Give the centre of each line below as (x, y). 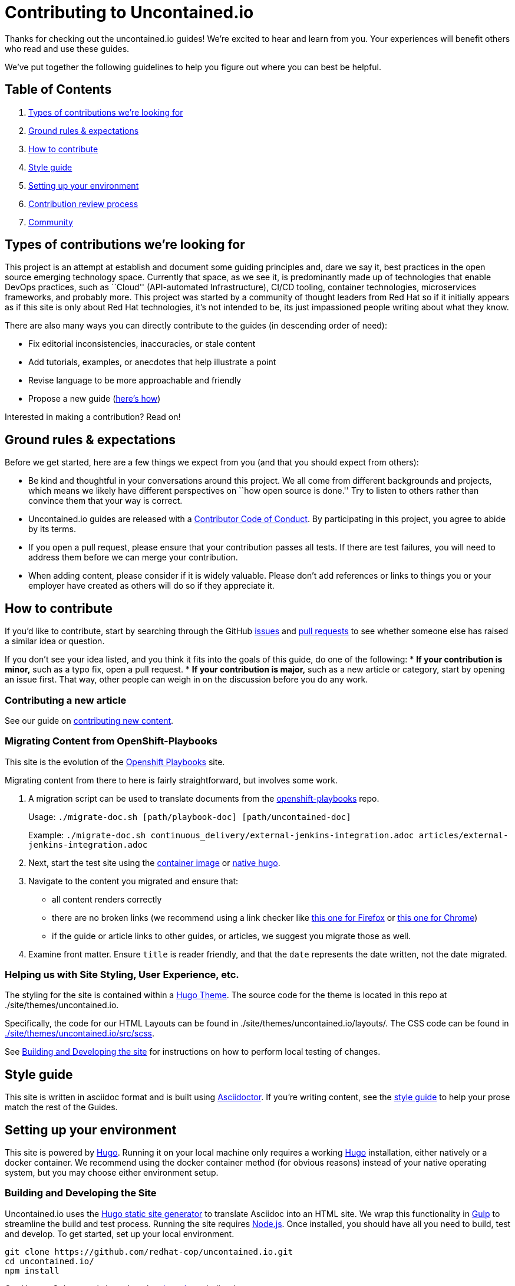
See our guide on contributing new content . (89, 720)
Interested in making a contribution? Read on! (93, 417)
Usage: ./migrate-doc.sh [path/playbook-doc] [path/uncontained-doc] (190, 816)
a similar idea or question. (55, 641)
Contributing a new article (66, 700)
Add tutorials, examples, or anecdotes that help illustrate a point (152, 362)
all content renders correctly (107, 899)
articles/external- (463, 835)
